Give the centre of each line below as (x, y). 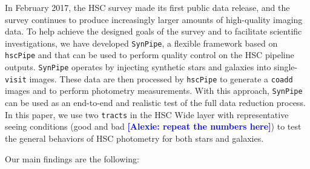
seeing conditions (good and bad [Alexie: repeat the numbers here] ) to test (153, 126)
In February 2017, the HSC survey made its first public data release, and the (147, 7)
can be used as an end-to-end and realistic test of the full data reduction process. (155, 103)
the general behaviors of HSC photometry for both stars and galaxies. (134, 138)
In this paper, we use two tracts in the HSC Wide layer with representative (147, 114)
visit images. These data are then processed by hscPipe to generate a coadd (149, 78)
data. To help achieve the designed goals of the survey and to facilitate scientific (153, 31)
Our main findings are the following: (72, 158)
